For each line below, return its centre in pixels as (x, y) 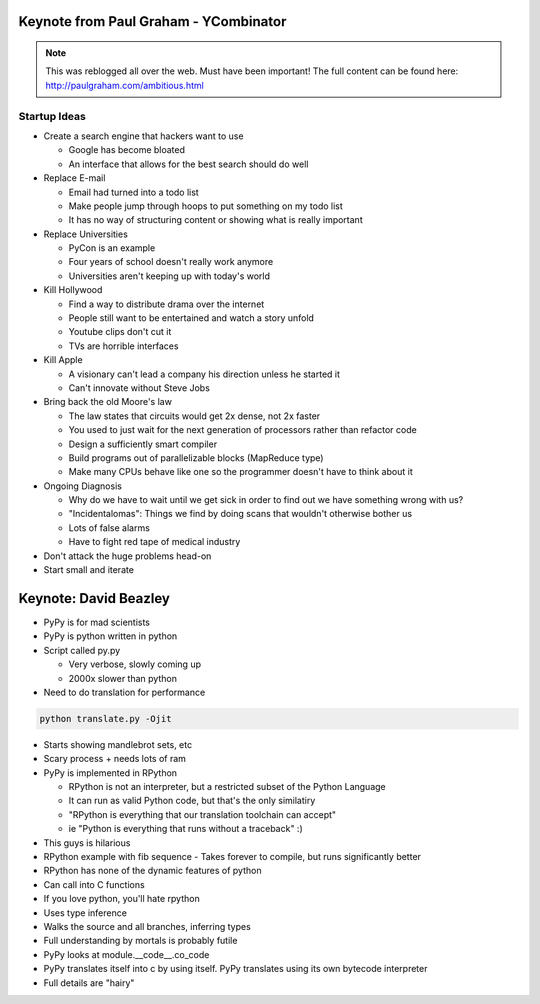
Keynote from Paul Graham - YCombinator (152, 21)
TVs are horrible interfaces (123, 346)
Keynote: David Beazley (94, 598)
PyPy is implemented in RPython (110, 772)
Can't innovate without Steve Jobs (139, 387)
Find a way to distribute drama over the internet (166, 304)
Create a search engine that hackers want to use (143, 136)
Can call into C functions (94, 884)
